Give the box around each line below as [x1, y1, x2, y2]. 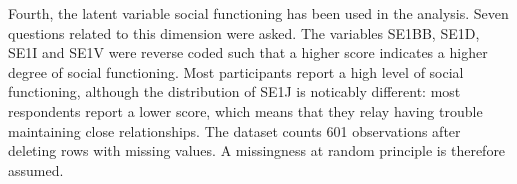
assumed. [8, 159, 64, 180]
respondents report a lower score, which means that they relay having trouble [8, 100, 483, 121]
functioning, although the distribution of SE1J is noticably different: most [8, 81, 461, 102]
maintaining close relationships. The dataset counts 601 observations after [8, 120, 461, 141]
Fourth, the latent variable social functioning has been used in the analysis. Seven [8, 3, 509, 23]
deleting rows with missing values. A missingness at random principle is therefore [8, 140, 506, 161]
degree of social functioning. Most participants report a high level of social [8, 61, 464, 82]
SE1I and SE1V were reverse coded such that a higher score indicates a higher [8, 42, 488, 63]
